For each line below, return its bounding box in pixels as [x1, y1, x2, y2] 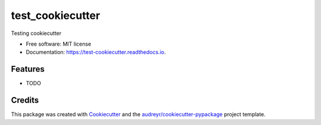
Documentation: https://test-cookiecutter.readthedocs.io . [26, 49, 166, 56]
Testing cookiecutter [11, 30, 62, 37]
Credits [11, 95, 39, 105]
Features [11, 64, 45, 74]
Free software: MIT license [26, 40, 92, 47]
